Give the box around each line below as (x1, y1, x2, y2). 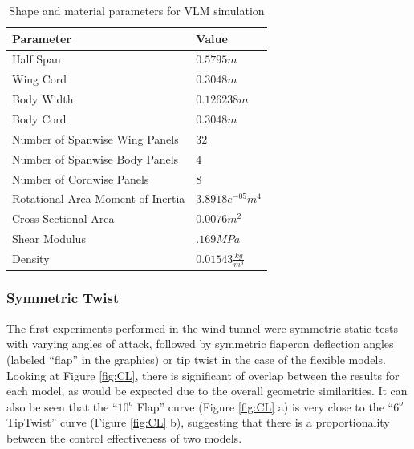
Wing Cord (12, 71, 67, 87)
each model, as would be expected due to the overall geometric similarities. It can (6, 382, 408, 399)
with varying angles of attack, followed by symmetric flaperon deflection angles (6, 335, 394, 352)
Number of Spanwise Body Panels (12, 150, 179, 167)
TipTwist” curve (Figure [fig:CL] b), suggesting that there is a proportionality (6, 414, 390, 431)
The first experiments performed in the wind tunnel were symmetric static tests (6, 319, 398, 336)
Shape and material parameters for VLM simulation (9, 2, 265, 18)
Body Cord (12, 110, 67, 127)
